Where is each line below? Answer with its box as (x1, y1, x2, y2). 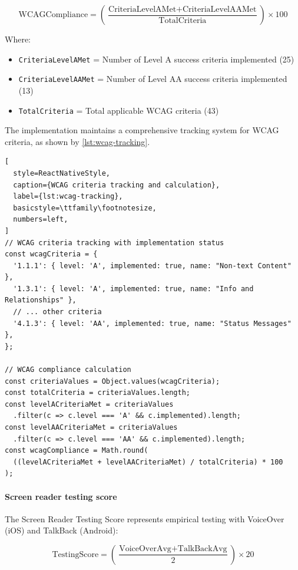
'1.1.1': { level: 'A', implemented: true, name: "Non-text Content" (13, 261, 292, 270)
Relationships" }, (5, 296, 77, 305)
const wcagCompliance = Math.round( (5, 446, 148, 455)
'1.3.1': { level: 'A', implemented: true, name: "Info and (13, 284, 254, 293)
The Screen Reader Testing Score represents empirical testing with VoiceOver (5, 512, 284, 525)
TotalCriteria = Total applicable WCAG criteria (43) (18, 104, 219, 116)
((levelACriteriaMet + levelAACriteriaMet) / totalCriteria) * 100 (13, 457, 283, 466)
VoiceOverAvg (119, 545, 171, 553)
